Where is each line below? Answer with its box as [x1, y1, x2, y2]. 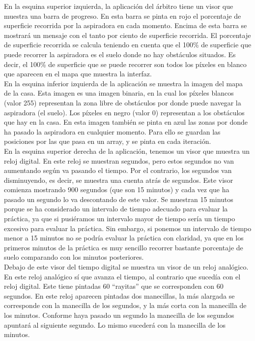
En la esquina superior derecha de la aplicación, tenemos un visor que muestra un [4, 145, 250, 156]
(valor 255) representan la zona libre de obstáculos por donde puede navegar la [4, 97, 241, 107]
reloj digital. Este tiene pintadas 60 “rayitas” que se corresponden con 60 [4, 281, 224, 291]
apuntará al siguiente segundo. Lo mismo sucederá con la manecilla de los [4, 319, 226, 330]
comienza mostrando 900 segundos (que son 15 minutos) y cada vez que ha [4, 184, 229, 195]
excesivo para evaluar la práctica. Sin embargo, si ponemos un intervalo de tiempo [4, 223, 252, 233]
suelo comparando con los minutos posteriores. [4, 252, 144, 262]
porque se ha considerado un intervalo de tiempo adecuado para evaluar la [4, 204, 228, 214]
